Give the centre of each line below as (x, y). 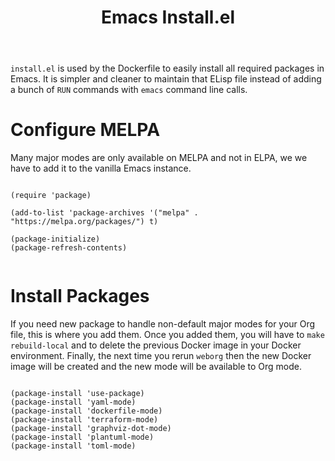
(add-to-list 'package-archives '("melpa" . (104, 213)
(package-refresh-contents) (69, 248)
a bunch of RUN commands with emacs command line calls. (129, 90)
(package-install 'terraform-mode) (84, 420)
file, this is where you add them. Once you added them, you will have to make (167, 335)
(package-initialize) (55, 239)
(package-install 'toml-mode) (73, 446)
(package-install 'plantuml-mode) (82, 437)
